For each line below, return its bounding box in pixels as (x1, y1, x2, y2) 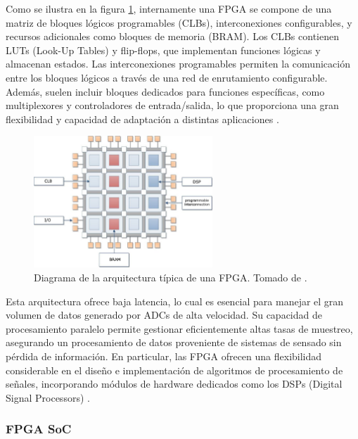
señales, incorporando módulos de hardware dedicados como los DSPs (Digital (6, 376, 343, 391)
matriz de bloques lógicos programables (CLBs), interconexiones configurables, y (6, 15, 352, 30)
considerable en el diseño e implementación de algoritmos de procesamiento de (6, 362, 343, 377)
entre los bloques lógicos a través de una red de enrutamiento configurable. (6, 70, 328, 84)
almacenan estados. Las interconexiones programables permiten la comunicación (6, 56, 350, 71)
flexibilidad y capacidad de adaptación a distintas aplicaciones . (6, 111, 279, 126)
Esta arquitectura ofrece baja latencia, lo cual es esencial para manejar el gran (6, 293, 344, 308)
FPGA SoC (6, 420, 72, 438)
